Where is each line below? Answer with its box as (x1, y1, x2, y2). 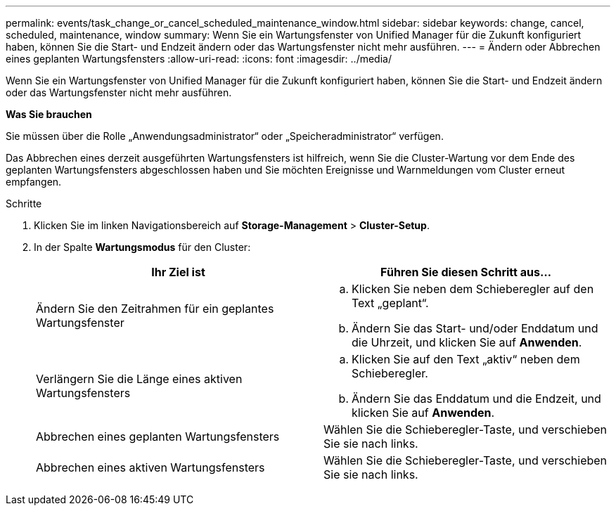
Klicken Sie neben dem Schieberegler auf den (352, 282, 594, 296)
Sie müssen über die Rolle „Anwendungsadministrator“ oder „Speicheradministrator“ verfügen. (6, 130, 444, 142)
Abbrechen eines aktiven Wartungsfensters (36, 460, 265, 474)
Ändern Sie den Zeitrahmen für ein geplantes (36, 302, 274, 316)
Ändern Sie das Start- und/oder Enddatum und (352, 321, 598, 335)
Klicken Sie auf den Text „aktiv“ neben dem (352, 352, 580, 366)
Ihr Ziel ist (151, 265, 205, 279)
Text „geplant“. (352, 296, 429, 310)
